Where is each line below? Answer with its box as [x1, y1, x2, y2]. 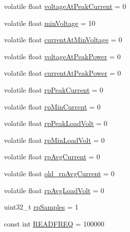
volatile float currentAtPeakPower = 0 [4, 68, 121, 78]
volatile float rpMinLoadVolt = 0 [4, 134, 105, 145]
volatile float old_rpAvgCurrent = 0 [4, 168, 115, 178]
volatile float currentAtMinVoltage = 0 [4, 34, 122, 45]
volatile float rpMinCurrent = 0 [4, 101, 101, 112]
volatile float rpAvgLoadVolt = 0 [4, 185, 104, 195]
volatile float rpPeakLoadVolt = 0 [4, 118, 108, 128]
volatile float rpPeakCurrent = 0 [4, 84, 104, 95]
